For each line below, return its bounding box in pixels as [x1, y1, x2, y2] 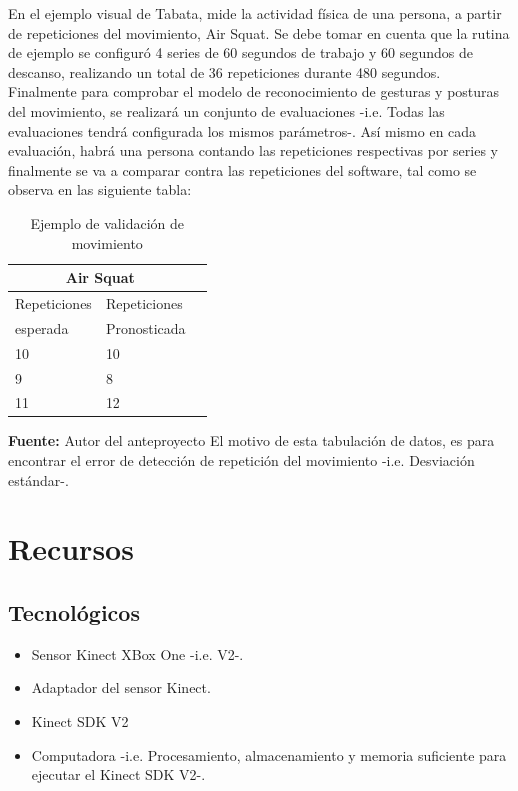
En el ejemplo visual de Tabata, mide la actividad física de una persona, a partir [8, 3, 502, 23]
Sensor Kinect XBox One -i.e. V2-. [31, 643, 244, 664]
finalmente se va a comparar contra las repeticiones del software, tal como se [8, 159, 477, 180]
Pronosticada [105, 317, 186, 338]
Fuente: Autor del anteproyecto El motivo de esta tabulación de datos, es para [8, 430, 495, 451]
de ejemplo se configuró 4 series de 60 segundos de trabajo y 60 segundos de [8, 42, 473, 63]
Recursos [8, 528, 134, 569]
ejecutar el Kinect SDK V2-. [31, 764, 206, 785]
